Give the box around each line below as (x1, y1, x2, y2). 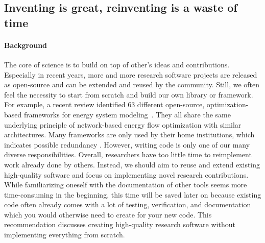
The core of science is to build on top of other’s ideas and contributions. (4, 59, 230, 69)
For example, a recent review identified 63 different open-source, (4, 99, 205, 110)
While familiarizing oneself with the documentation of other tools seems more (4, 179, 247, 190)
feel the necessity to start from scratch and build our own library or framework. (4, 89, 253, 100)
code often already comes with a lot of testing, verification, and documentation (4, 199, 251, 210)
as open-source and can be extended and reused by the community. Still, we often (4, 79, 260, 90)
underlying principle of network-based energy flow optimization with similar (4, 119, 242, 130)
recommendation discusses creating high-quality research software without (4, 219, 235, 230)
